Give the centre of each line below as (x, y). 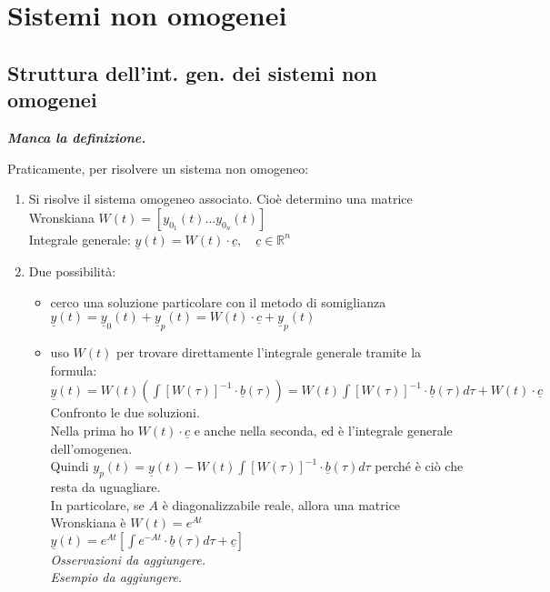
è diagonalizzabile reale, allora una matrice (281, 504)
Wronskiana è (88, 522)
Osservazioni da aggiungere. (128, 559)
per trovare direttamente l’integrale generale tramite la (269, 352)
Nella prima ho (92, 430)
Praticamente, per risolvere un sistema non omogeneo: (158, 168)
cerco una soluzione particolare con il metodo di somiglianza (218, 301)
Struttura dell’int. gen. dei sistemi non (192, 72)
